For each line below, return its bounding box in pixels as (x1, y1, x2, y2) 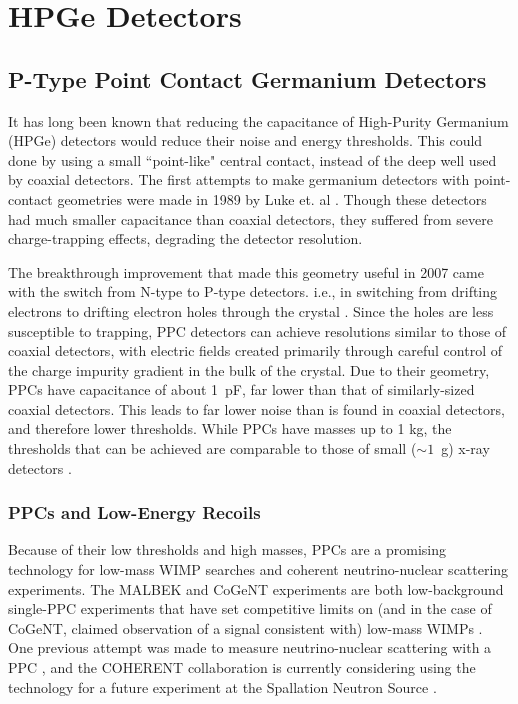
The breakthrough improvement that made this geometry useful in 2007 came (8, 261, 484, 282)
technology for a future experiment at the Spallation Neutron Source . (8, 676, 437, 697)
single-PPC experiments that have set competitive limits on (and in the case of (8, 598, 492, 619)
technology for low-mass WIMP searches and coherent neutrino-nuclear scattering (8, 559, 509, 580)
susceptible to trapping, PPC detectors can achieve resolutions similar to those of (8, 320, 507, 341)
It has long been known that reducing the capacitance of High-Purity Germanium (8, 110, 509, 131)
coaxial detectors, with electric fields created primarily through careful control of (8, 340, 502, 361)
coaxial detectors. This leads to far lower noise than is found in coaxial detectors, (8, 398, 505, 419)
